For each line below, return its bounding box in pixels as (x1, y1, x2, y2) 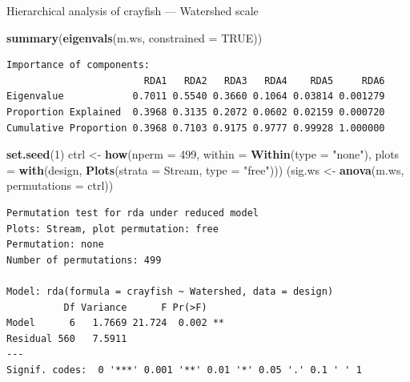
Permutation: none (6, 239, 104, 251)
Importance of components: (6, 59, 150, 71)
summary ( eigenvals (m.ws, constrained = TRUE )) (6, 29, 263, 46)
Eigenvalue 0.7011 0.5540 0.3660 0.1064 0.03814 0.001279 (6, 90, 385, 103)
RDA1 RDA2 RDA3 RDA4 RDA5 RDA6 (143, 74, 385, 86)
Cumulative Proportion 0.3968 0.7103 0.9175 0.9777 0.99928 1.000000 (6, 122, 385, 134)
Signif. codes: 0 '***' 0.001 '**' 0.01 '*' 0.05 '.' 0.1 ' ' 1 (6, 364, 362, 376)
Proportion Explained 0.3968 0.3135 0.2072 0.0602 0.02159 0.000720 (6, 106, 385, 118)
